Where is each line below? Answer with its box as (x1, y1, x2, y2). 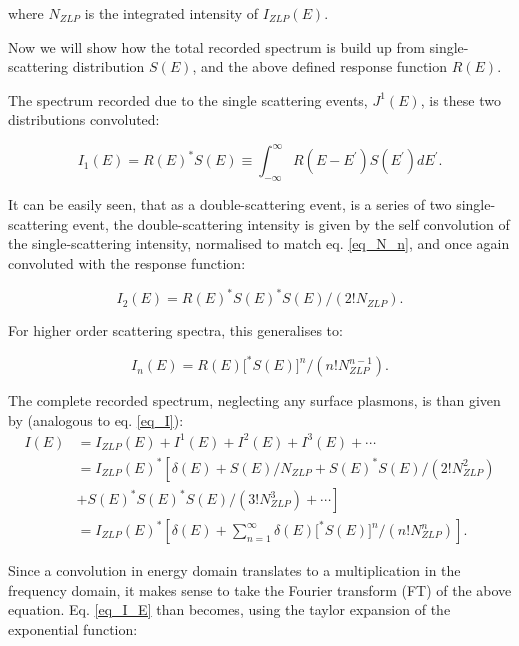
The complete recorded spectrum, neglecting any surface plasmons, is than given (8, 390, 501, 411)
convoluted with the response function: (8, 253, 246, 274)
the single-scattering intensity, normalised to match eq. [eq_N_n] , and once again (8, 233, 510, 254)
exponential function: (8, 618, 138, 639)
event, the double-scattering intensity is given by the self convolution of (72, 213, 510, 234)
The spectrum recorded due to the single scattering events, (8, 89, 368, 110)
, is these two (420, 89, 501, 110)
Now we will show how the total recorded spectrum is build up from (8, 36, 425, 57)
